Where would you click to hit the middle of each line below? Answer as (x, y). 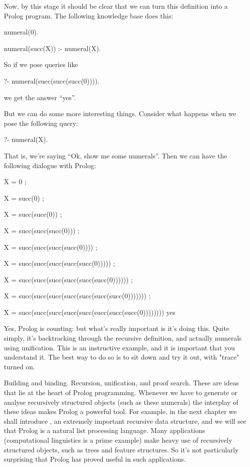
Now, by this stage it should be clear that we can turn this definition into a (116, 6)
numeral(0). (21, 32)
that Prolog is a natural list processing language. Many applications (105, 430)
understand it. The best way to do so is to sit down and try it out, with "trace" (122, 357)
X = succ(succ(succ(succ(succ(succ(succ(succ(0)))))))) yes (90, 312)
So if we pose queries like (41, 64)
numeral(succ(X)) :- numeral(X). (53, 48)
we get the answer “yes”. (40, 97)
